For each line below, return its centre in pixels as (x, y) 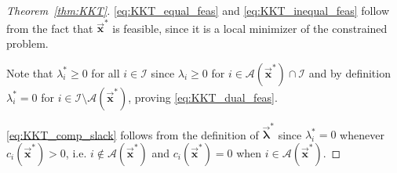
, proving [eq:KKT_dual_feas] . (203, 97)
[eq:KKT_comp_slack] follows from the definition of (133, 134)
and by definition (350, 72)
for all (106, 72)
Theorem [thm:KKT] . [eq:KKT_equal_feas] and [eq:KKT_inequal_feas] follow (198, 10)
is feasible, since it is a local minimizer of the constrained (250, 28)
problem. (27, 43)
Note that (30, 72)
